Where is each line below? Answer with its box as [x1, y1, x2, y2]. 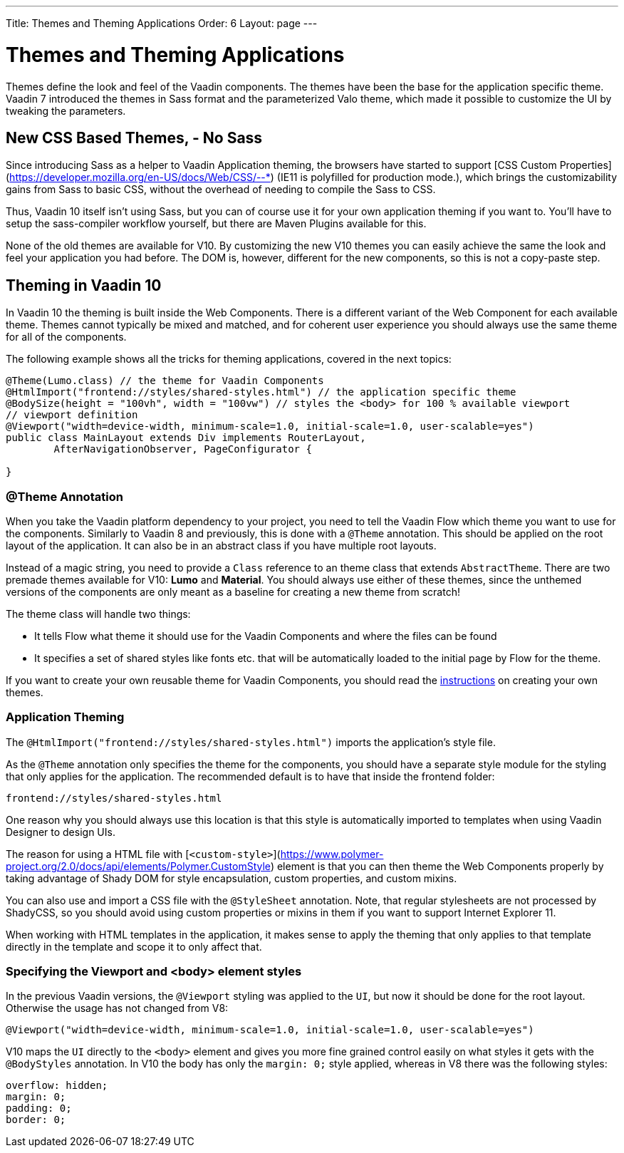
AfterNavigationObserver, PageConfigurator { [53, 443, 312, 455]
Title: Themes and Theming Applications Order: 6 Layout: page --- [6, 17, 318, 29]
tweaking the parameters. [6, 104, 126, 117]
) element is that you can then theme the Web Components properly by [270, 859, 604, 872]
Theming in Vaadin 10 [6, 276, 162, 294]
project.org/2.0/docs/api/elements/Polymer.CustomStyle [6, 859, 271, 872]
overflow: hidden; [6, 1080, 108, 1092]
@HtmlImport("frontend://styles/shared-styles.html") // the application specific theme [6, 386, 516, 398]
